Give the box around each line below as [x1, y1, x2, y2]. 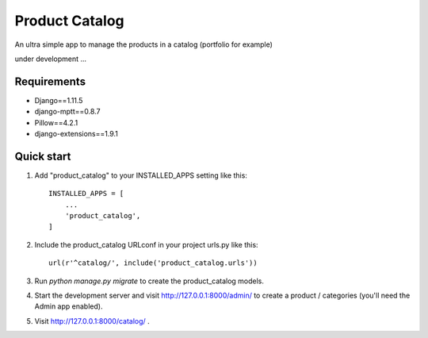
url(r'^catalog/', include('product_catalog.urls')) [48, 259, 258, 267]
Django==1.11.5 [34, 95, 83, 105]
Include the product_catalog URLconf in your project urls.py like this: [34, 240, 258, 249]
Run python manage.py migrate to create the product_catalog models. [34, 276, 265, 286]
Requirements [14, 75, 86, 88]
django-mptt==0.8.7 [34, 107, 101, 117]
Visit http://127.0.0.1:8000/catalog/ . [34, 316, 150, 325]
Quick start [14, 149, 71, 163]
